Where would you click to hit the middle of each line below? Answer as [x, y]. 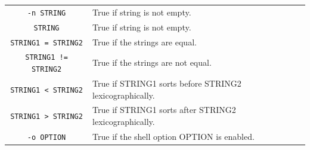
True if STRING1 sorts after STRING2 [164, 110]
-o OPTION [46, 137]
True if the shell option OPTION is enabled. [173, 136]
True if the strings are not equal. [152, 62]
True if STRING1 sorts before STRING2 [167, 83]
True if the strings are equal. [145, 42]
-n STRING [46, 13]
